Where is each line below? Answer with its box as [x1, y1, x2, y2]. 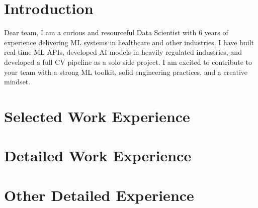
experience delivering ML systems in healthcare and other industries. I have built [4, 37, 254, 47]
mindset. [4, 76, 31, 87]
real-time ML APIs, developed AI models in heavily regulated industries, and [4, 47, 242, 57]
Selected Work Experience [4, 106, 190, 126]
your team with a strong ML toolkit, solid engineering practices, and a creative [4, 66, 248, 77]
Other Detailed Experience [4, 184, 194, 205]
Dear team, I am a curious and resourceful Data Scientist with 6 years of [4, 27, 228, 38]
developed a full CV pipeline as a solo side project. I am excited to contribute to [4, 56, 252, 67]
